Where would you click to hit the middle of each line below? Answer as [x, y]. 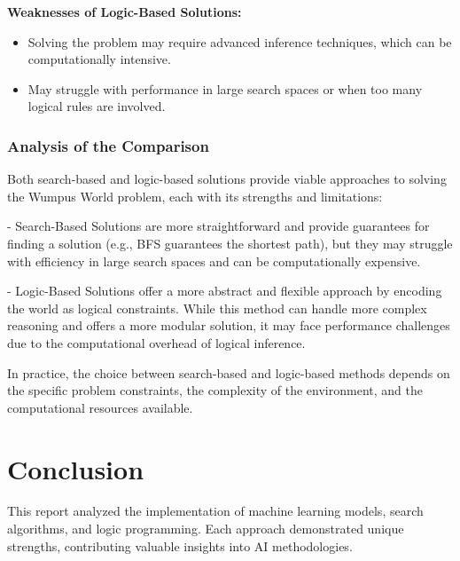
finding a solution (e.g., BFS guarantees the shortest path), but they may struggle [230, 243]
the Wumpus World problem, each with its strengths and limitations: [195, 196]
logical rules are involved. [97, 106]
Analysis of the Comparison [108, 145]
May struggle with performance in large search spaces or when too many [225, 88]
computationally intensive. [99, 59]
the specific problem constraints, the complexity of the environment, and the [215, 390]
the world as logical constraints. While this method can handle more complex [217, 308]
